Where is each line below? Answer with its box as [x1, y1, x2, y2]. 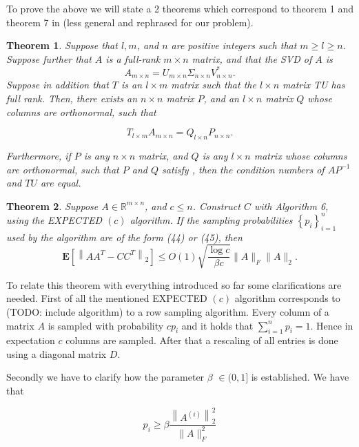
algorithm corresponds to [234, 291, 340, 305]
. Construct [192, 198, 240, 213]
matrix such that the [171, 77, 256, 92]
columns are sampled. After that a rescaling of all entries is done [65, 333, 338, 348]
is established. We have [251, 370, 349, 384]
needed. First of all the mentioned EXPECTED [6, 291, 207, 305]
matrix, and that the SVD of [192, 51, 312, 66]
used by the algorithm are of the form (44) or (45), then [6, 229, 243, 244]
